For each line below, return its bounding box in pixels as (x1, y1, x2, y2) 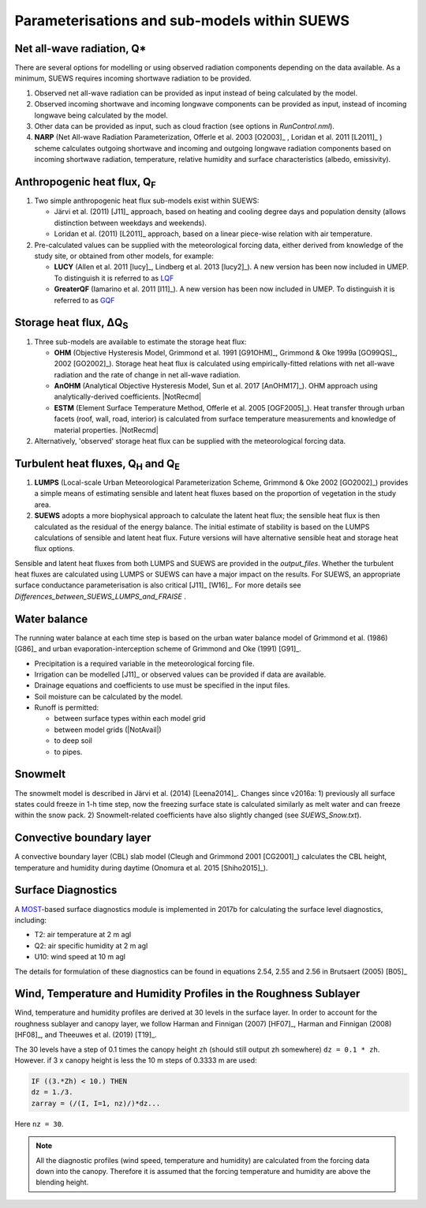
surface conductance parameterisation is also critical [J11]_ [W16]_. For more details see (14, 580, 301, 590)
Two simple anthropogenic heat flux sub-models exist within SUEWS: (34, 196, 260, 205)
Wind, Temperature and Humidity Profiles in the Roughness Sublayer (14, 987, 361, 1000)
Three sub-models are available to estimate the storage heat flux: (34, 336, 247, 347)
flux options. (34, 544, 75, 553)
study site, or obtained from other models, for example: (34, 251, 215, 261)
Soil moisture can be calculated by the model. (34, 692, 183, 701)
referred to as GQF (54, 295, 115, 305)
